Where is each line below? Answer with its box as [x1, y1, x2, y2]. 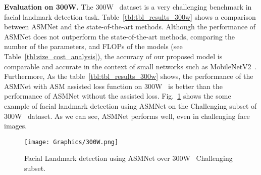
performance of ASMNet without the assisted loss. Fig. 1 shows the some [4, 91, 231, 101]
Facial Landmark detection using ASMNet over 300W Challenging [24, 153, 233, 163]
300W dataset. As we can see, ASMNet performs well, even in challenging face [4, 110, 250, 121]
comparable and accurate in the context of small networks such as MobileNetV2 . [4, 61, 257, 71]
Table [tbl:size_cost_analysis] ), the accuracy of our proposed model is [4, 51, 223, 61]
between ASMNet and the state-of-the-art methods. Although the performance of [4, 21, 256, 32]
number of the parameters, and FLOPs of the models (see [4, 41, 183, 52]
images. [4, 120, 27, 131]
